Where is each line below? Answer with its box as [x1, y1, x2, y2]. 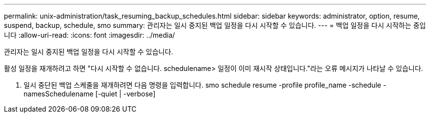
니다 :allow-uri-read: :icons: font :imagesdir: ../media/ [4, 31, 175, 39]
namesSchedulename [24, 90, 94, 98]
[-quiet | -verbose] [95, 90, 156, 98]
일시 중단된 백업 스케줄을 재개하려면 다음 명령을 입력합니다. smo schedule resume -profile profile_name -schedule [24, 81, 381, 89]
